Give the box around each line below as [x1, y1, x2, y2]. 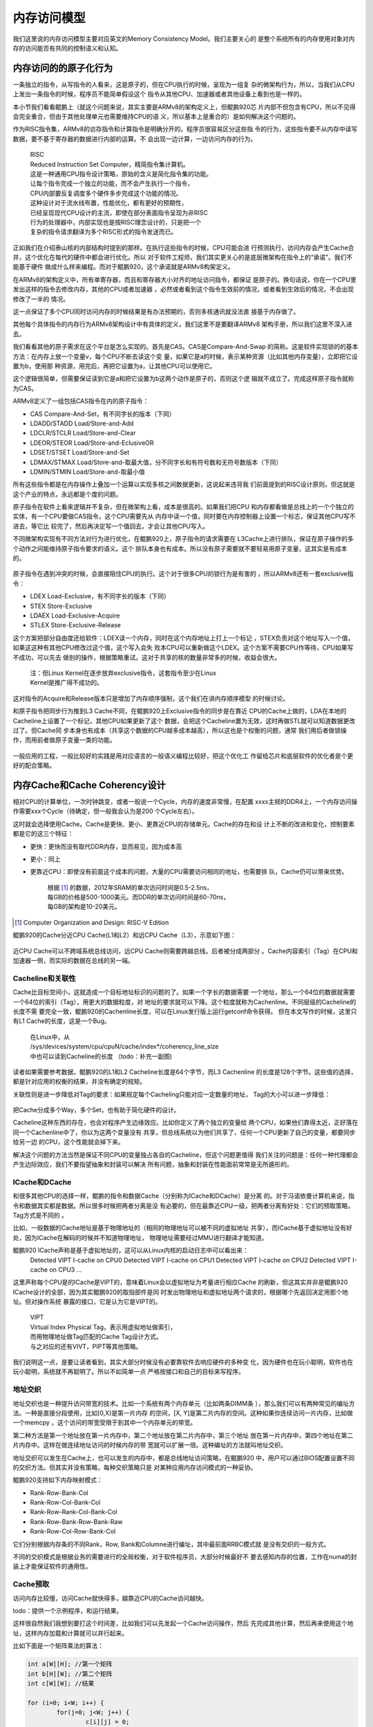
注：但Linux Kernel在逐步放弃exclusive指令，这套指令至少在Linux [30, 669, 217, 677]
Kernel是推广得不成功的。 [30, 678, 104, 687]
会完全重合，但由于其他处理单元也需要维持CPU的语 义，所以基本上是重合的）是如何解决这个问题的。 [12, 113, 300, 121]
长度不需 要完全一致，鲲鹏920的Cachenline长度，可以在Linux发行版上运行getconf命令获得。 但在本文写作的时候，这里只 [12, 1007, 357, 1015]
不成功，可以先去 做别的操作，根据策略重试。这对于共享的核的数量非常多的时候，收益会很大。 [12, 653, 281, 661]
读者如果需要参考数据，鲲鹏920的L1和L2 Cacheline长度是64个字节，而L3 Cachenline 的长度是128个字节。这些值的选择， [12, 1067, 357, 1076]
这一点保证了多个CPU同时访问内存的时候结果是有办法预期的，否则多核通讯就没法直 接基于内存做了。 [12, 307, 300, 316]
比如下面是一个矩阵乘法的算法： [12, 1641, 104, 1650]
